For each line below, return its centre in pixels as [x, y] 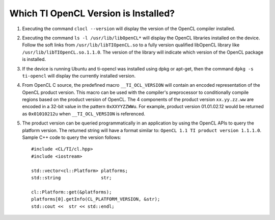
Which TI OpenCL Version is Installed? [92, 13]
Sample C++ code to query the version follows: [72, 137]
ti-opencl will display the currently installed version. [79, 76]
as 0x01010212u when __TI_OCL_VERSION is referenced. [84, 114]
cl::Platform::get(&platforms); [72, 192]
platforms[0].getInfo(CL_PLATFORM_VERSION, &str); [96, 199]
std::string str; [72, 178]
